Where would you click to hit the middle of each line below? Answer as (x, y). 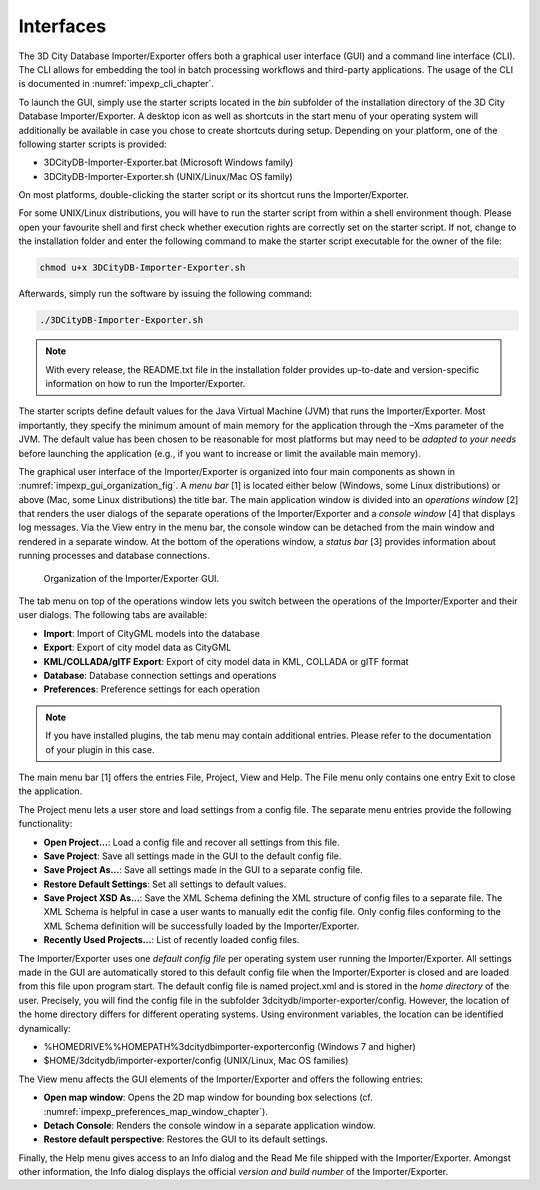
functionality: (45, 824)
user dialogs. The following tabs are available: (113, 615)
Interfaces (62, 26)
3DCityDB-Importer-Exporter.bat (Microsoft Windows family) (168, 162)
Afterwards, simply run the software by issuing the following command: (165, 294)
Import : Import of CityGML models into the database (151, 633)
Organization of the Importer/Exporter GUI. (131, 578)
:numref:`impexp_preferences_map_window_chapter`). (156, 1111)
